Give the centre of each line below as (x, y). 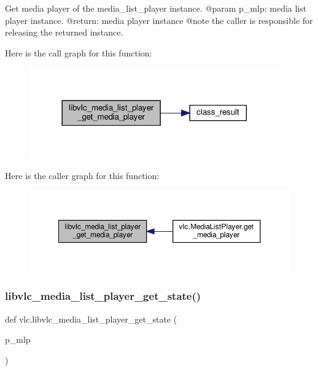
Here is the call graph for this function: (79, 52)
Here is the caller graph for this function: (82, 176)
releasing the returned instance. (64, 32)
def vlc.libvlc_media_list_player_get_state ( (91, 319)
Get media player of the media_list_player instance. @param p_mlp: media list (156, 8)
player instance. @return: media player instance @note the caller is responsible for (159, 20)
